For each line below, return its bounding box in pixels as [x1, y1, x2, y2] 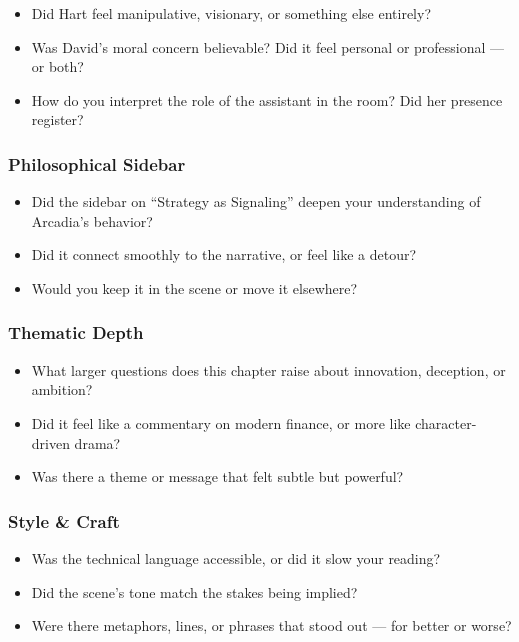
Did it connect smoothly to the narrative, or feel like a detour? [31, 244, 417, 265]
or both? [31, 56, 84, 77]
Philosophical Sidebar [8, 151, 186, 176]
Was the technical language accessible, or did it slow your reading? [31, 547, 441, 568]
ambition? [31, 379, 93, 400]
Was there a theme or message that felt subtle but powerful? [31, 466, 404, 487]
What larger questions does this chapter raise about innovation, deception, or [31, 359, 506, 380]
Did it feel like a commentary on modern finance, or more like [31, 412, 411, 433]
